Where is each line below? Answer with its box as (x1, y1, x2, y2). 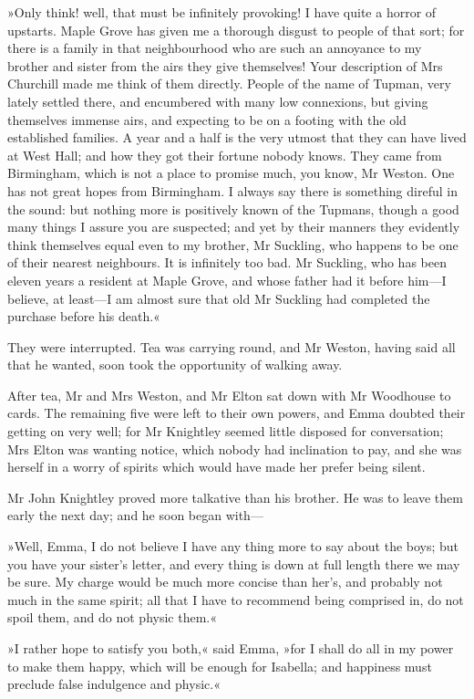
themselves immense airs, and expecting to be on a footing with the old (7, 110, 407, 129)
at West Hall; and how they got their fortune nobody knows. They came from (7, 145, 442, 164)
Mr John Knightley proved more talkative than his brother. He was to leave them (7, 487, 463, 506)
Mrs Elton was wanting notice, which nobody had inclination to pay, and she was (7, 439, 462, 458)
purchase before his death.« (7, 307, 160, 326)
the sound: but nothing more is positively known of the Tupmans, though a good (7, 199, 459, 218)
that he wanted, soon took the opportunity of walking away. (7, 355, 343, 374)
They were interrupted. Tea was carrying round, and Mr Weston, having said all (7, 337, 456, 356)
